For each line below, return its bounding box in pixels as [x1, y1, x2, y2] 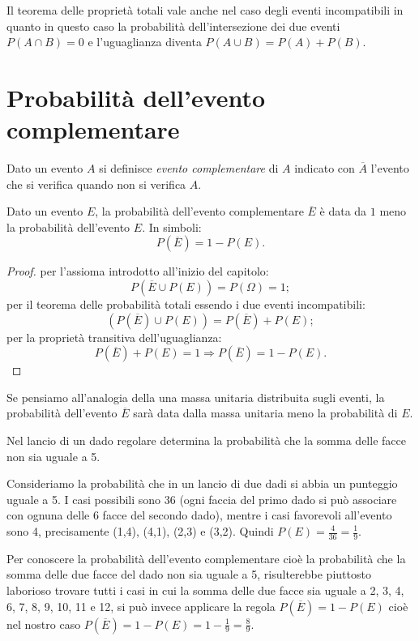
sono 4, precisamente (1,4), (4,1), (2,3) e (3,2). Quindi [6, 523, 274, 539]
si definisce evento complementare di [99, 160, 279, 177]
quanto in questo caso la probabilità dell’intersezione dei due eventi [6, 17, 340, 34]
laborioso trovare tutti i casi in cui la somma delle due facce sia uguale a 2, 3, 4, [6, 582, 404, 599]
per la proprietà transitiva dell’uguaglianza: [6, 328, 222, 345]
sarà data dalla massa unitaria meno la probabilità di [133, 404, 398, 421]
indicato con [294, 160, 355, 177]
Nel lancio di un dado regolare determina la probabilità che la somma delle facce [6, 432, 406, 449]
